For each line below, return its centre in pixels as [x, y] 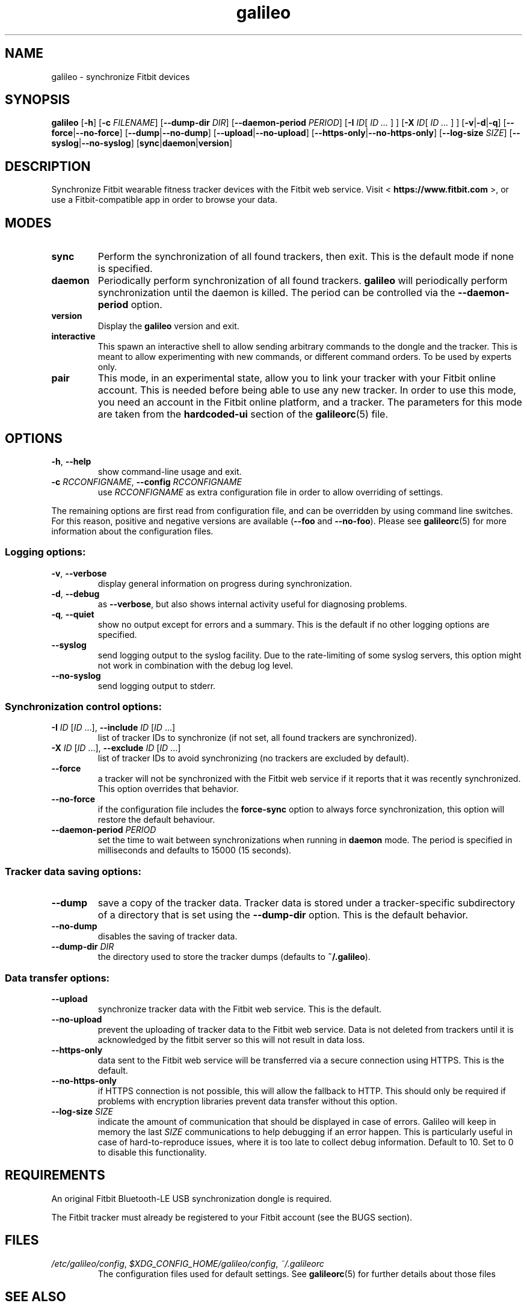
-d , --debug [76, 593]
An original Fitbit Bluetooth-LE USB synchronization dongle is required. [192, 1198]
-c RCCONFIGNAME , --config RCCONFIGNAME [146, 481]
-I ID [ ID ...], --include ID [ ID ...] [113, 728]
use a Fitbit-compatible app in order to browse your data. [165, 200]
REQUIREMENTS [55, 1175]
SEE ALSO [35, 1297]
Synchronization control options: [83, 707]
